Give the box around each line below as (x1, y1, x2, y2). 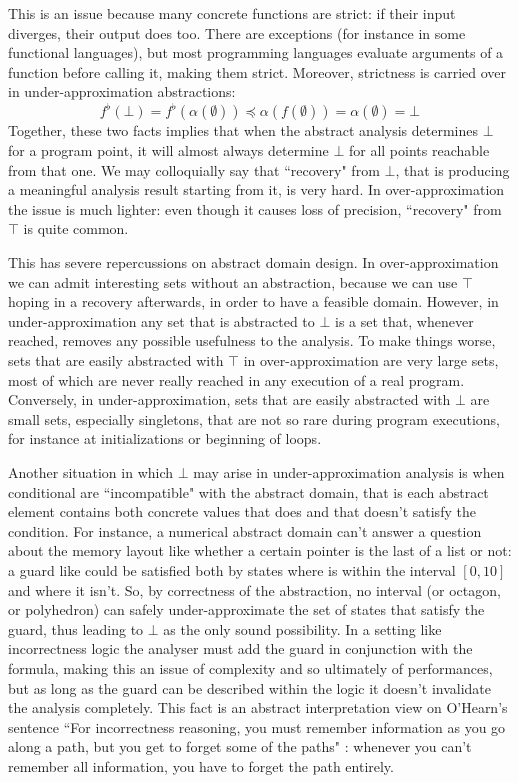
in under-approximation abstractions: (8, 81, 236, 102)
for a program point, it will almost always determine (8, 140, 329, 161)
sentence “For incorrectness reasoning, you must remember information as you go (8, 716, 506, 737)
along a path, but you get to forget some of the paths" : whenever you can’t (8, 736, 472, 757)
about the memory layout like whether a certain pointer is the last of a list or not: (8, 540, 512, 561)
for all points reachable (348, 140, 490, 161)
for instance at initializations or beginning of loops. (8, 428, 322, 449)
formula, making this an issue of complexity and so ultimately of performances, (8, 657, 493, 678)
